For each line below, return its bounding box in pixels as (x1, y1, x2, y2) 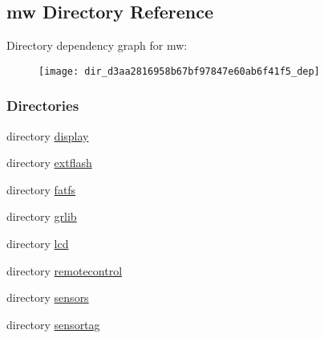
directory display (6, 127, 89, 144)
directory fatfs (6, 181, 76, 198)
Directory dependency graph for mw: (6, 37, 188, 54)
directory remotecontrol (6, 262, 123, 279)
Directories (6, 96, 79, 116)
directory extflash (6, 154, 92, 171)
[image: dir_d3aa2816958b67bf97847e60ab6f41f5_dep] (38, 65, 320, 77)
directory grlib (6, 208, 77, 225)
